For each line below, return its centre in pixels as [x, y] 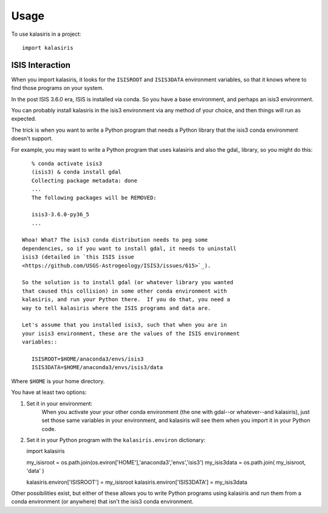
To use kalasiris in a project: [46, 34]
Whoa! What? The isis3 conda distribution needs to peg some [115, 240]
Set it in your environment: [60, 403]
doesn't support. [32, 138]
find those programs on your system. [58, 88]
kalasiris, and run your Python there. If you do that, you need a [126, 300]
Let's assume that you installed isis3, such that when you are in [125, 325]
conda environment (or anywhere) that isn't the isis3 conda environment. [102, 501]
